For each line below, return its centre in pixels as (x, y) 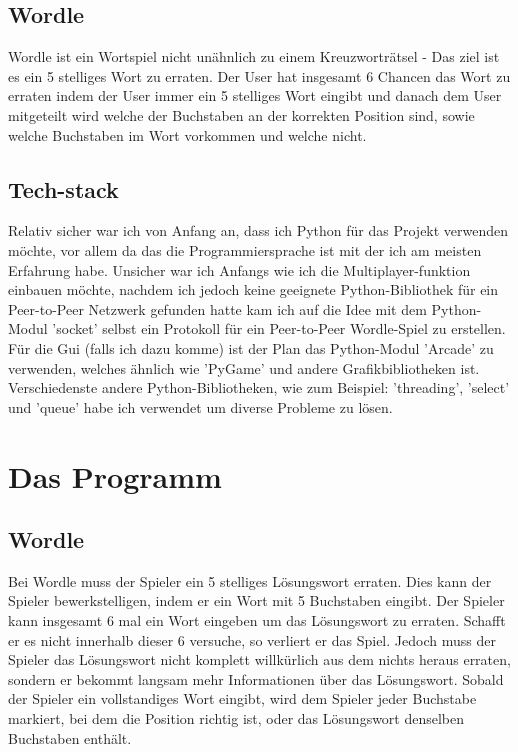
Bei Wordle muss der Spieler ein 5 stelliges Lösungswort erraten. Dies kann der (250, 580)
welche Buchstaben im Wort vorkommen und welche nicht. (187, 134)
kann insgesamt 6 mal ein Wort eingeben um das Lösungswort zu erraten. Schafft (257, 620)
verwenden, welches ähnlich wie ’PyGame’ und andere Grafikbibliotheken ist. (244, 367)
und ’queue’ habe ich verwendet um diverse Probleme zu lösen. (200, 406)
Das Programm (115, 475)
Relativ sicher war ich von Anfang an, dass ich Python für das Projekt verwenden (258, 230)
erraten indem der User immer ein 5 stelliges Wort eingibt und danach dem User (255, 95)
